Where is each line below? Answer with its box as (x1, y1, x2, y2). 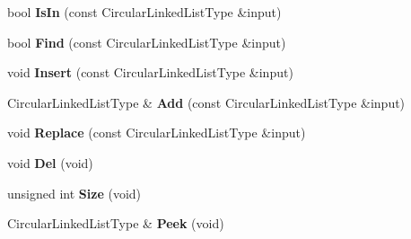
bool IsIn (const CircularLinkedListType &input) (7, 3, 282, 21)
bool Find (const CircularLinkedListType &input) (7, 32, 286, 51)
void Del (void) (7, 153, 93, 172)
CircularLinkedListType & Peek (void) (7, 214, 224, 233)
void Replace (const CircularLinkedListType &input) (7, 123, 306, 142)
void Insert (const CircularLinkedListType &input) (7, 63, 293, 82)
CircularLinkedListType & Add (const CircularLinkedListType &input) (7, 93, 406, 111)
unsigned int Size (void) (7, 183, 142, 202)
